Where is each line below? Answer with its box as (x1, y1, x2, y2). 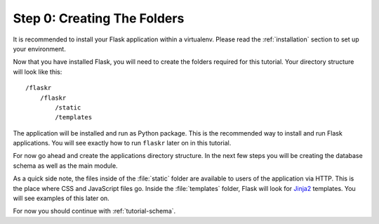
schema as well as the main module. (13, 162, 119, 170)
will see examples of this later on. (13, 194, 110, 203)
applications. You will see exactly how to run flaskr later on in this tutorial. (13, 139, 232, 147)
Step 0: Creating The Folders (13, 11, 185, 26)
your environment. (13, 44, 66, 53)
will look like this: (13, 67, 62, 76)
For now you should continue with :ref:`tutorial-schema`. (13, 207, 176, 216)
